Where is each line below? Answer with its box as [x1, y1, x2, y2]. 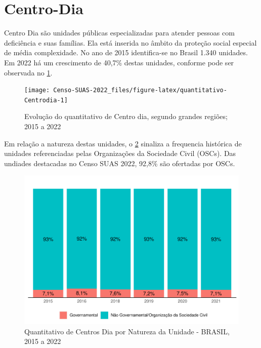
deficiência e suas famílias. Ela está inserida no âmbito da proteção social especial [4, 37, 257, 48]
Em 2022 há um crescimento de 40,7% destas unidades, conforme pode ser [4, 57, 234, 67]
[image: [24, 87, 50, 94]
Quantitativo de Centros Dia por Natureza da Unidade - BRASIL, [24, 326, 230, 336]
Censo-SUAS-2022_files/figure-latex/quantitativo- [53, 87, 227, 94]
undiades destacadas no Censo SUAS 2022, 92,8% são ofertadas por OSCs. [4, 158, 235, 168]
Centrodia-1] [24, 96, 68, 104]
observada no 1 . [4, 67, 53, 78]
